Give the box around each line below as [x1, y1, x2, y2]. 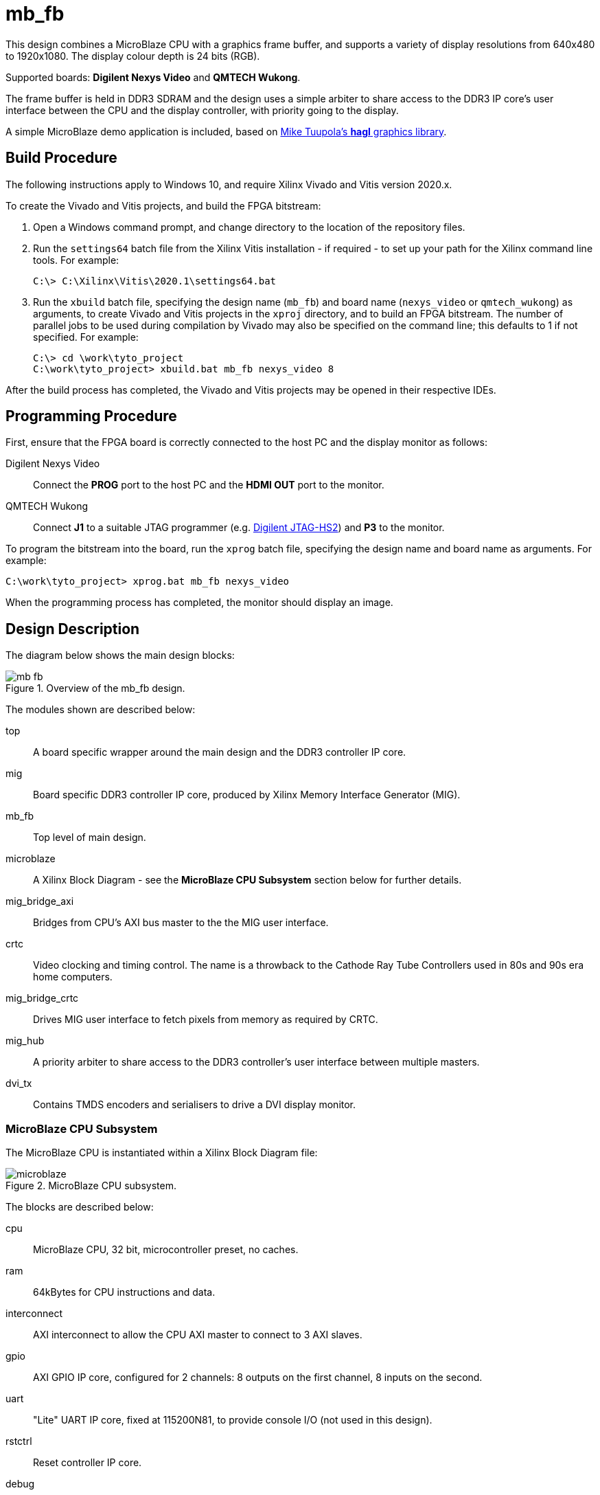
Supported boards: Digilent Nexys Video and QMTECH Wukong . [5, 71, 301, 83]
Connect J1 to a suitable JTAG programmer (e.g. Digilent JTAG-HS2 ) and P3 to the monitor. [33, 521, 445, 534]
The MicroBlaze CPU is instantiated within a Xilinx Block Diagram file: [5, 1147, 318, 1159]
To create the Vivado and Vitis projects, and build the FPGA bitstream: [5, 199, 321, 212]
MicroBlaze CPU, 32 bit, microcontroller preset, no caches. [33, 1244, 299, 1256]
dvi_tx [5, 1077, 32, 1090]
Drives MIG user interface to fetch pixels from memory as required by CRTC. [33, 1013, 378, 1026]
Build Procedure [5, 149, 117, 167]
